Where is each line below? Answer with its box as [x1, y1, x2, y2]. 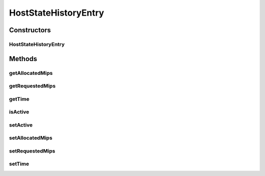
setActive [9, 121, 33, 128]
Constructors [9, 26, 51, 34]
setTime [9, 160, 29, 167]
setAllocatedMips [9, 134, 53, 141]
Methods [9, 54, 37, 63]
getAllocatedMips [9, 69, 53, 76]
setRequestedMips [9, 147, 55, 154]
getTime [9, 95, 29, 102]
